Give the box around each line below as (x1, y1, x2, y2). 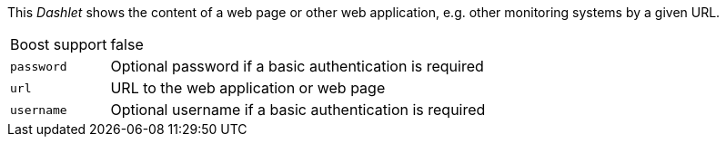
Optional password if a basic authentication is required (110, 57, 484, 75)
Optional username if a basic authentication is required (110, 101, 486, 119)
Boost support (10, 35, 107, 53)
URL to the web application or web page (110, 79, 386, 97)
